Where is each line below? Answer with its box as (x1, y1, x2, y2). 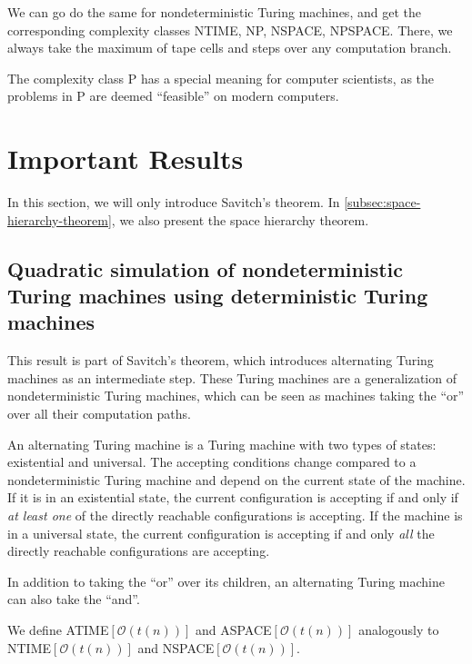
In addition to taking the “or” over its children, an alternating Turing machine (7, 571, 445, 590)
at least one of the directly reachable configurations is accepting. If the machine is (7, 506, 463, 525)
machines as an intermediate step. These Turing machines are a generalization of (7, 368, 457, 387)
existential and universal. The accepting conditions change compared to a (7, 452, 417, 471)
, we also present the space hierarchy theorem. (111, 210, 369, 229)
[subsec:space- (344, 193, 421, 212)
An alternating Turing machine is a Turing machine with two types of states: (7, 434, 437, 453)
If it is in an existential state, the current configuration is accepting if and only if (7, 488, 458, 507)
